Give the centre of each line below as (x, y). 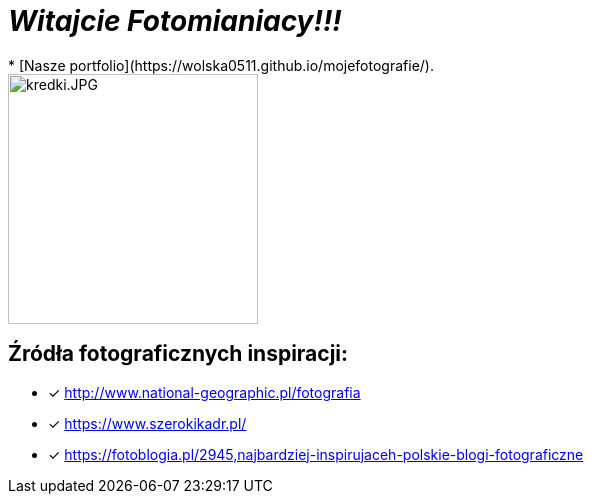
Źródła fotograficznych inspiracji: (178, 354)
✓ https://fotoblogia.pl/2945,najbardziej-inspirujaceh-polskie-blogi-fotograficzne (316, 454)
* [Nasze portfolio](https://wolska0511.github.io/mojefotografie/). (221, 65)
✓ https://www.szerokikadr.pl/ (147, 423)
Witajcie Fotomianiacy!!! (175, 21)
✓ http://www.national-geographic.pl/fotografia (204, 392)
